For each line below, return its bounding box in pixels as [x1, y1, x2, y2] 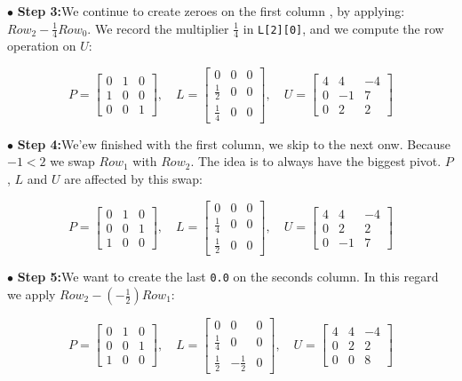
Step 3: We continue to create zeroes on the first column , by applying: [17, 2, 405, 20]
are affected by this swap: [64, 169, 203, 187]
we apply [7, 285, 56, 304]
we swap [50, 152, 95, 171]
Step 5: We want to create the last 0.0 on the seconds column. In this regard [17, 267, 439, 286]
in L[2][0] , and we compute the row [243, 19, 444, 37]
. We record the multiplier [87, 19, 229, 37]
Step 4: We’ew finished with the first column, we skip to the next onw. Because [17, 134, 451, 153]
